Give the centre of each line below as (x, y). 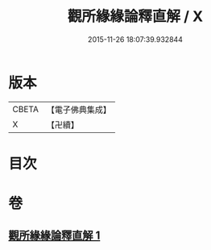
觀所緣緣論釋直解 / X (135, 17)
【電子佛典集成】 (79, 110)
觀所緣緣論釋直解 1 (54, 236)
